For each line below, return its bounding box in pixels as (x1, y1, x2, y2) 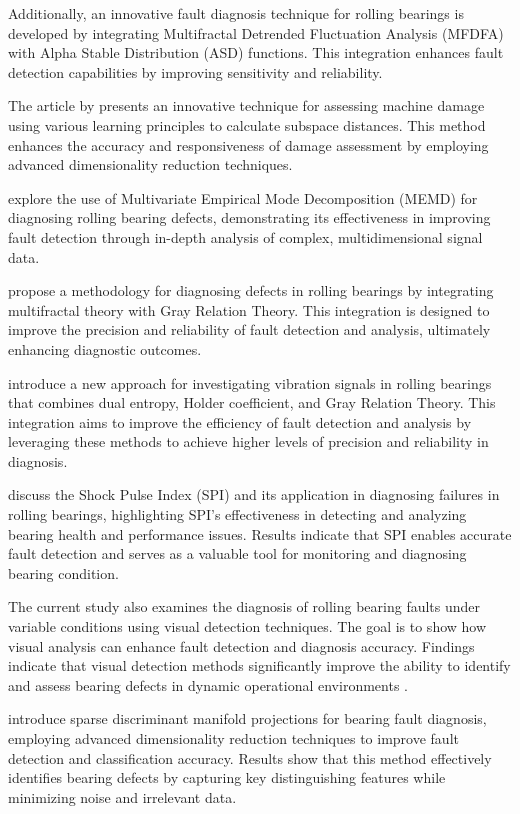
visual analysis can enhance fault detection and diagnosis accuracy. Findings (8, 635, 475, 656)
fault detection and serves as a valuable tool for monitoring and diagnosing (8, 543, 467, 564)
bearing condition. (8, 562, 119, 583)
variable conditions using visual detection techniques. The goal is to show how (8, 616, 487, 637)
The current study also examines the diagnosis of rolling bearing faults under (8, 596, 481, 617)
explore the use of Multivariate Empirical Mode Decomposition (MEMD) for (8, 187, 478, 208)
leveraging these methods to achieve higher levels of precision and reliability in (8, 431, 489, 452)
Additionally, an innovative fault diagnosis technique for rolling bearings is (8, 3, 464, 23)
